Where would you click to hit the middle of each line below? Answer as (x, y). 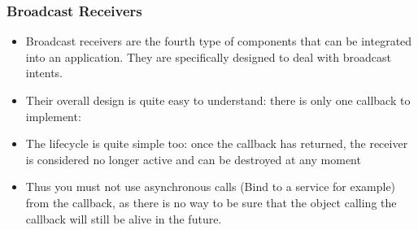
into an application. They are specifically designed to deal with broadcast (208, 56)
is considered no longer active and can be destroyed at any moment (193, 159)
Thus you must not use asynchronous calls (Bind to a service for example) (211, 187)
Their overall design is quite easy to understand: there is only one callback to (218, 100)
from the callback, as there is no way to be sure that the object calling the (211, 202)
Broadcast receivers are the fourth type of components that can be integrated (219, 41)
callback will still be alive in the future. (124, 218)
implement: (53, 116)
